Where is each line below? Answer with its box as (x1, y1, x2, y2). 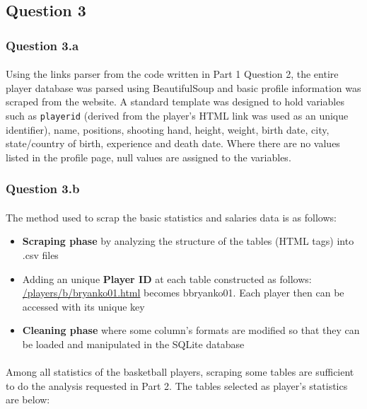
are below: (6, 392, 50, 407)
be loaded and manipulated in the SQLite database (22, 337, 245, 352)
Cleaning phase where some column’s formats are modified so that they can (22, 323, 360, 338)
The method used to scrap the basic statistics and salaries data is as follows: (6, 209, 337, 224)
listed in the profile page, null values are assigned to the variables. (6, 149, 291, 164)
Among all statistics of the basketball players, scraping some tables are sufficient (6, 364, 354, 379)
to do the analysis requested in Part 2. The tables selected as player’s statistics (6, 378, 348, 393)
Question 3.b (6, 180, 80, 197)
